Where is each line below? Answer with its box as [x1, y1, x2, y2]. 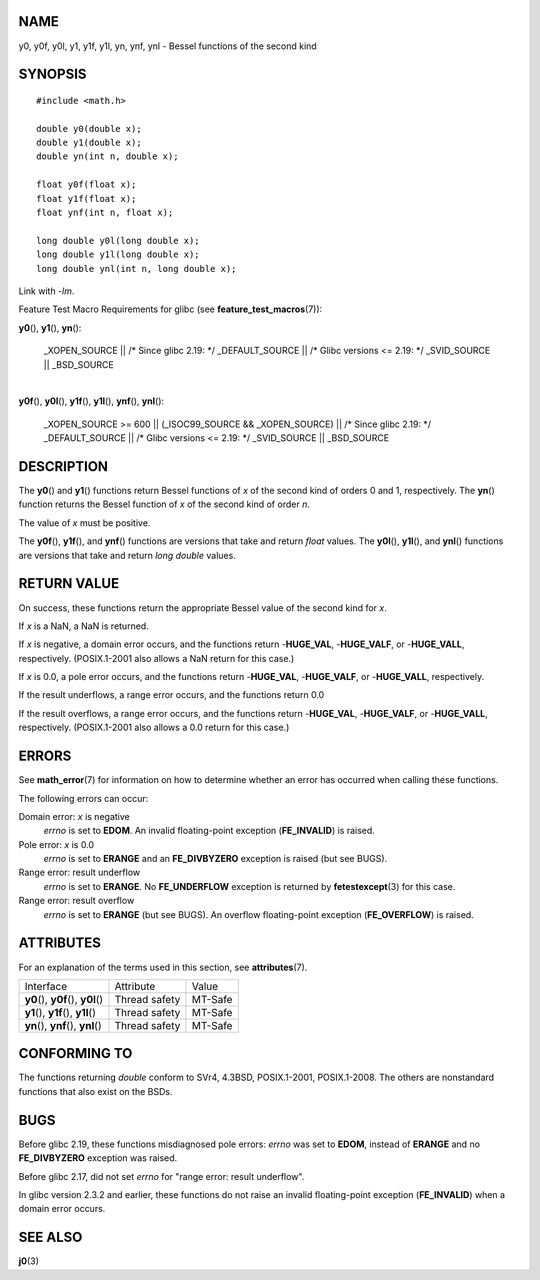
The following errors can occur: [18, 792, 149, 804]
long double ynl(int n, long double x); [36, 263, 237, 274]
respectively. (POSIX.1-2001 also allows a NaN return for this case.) [18, 652, 295, 664]
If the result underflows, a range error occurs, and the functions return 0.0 [18, 689, 325, 701]
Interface [24, 979, 68, 993]
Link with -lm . [18, 285, 75, 297]
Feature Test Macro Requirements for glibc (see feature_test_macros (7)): [18, 303, 323, 315]
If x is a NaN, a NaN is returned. [18, 620, 149, 632]
